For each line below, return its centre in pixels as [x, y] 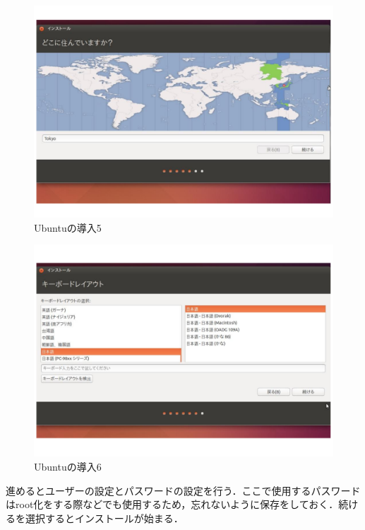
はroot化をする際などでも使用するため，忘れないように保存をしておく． [172, 504]
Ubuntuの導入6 [68, 466]
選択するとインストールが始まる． [104, 518]
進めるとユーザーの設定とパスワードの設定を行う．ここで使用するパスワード [183, 490]
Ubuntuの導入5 [68, 227]
